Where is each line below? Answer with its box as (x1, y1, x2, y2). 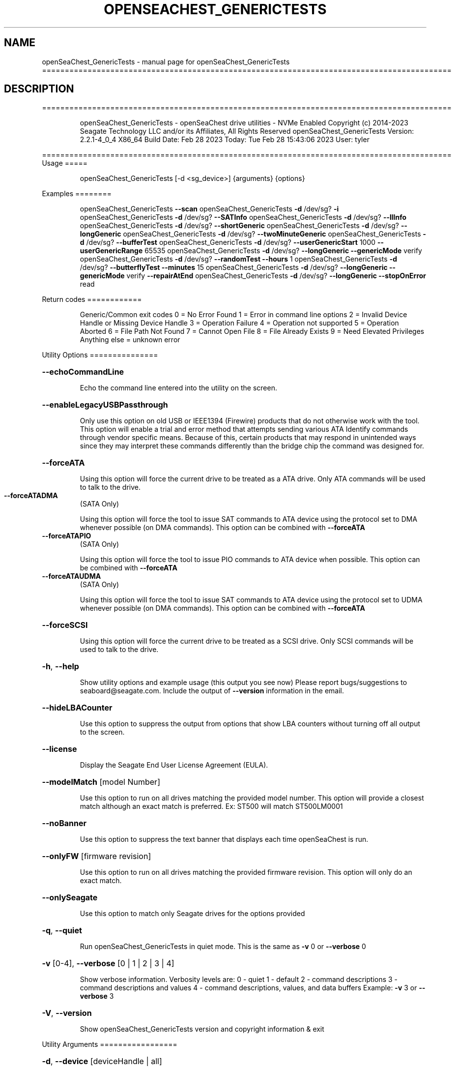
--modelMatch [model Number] (42, 777, 160, 787)
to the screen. (80, 728, 125, 737)
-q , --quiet (42, 925, 82, 936)
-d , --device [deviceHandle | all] (42, 1056, 162, 1067)
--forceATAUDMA (42, 572, 101, 581)
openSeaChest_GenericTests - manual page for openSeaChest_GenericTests (42, 57, 290, 66)
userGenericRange (80, 246, 143, 255)
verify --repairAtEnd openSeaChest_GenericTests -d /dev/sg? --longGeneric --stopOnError (126, 271, 427, 280)
